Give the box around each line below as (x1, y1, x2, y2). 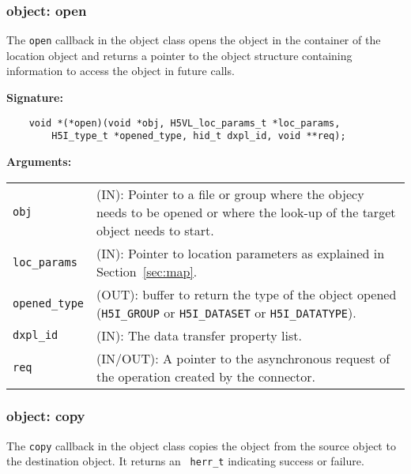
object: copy (6, 406, 85, 426)
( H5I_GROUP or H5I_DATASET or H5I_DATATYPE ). (96, 303, 356, 322)
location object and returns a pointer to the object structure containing (6, 47, 353, 63)
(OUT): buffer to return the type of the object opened (96, 284, 397, 303)
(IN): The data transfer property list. (96, 325, 302, 344)
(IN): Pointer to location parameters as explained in (96, 243, 385, 262)
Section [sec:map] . (96, 261, 198, 280)
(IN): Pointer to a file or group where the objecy (96, 184, 364, 203)
